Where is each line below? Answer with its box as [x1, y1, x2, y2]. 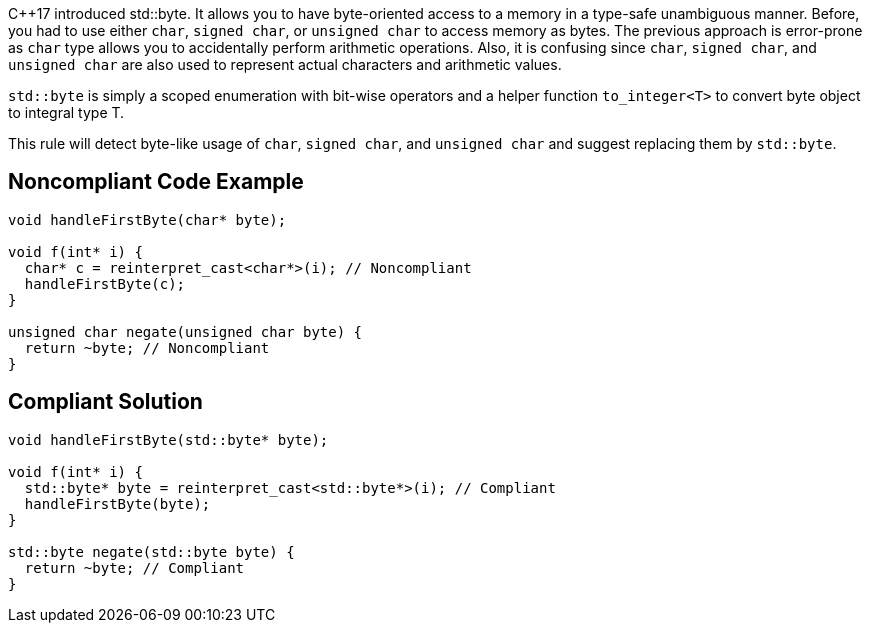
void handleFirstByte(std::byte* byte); [8, 431, 329, 448]
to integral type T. [8, 104, 125, 121]
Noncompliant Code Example [8, 169, 304, 195]
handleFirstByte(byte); [24, 495, 211, 512]
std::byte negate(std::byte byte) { [8, 543, 295, 560]
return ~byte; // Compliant [24, 559, 245, 576]
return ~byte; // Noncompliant [24, 339, 270, 356]
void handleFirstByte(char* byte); [8, 211, 287, 228]
